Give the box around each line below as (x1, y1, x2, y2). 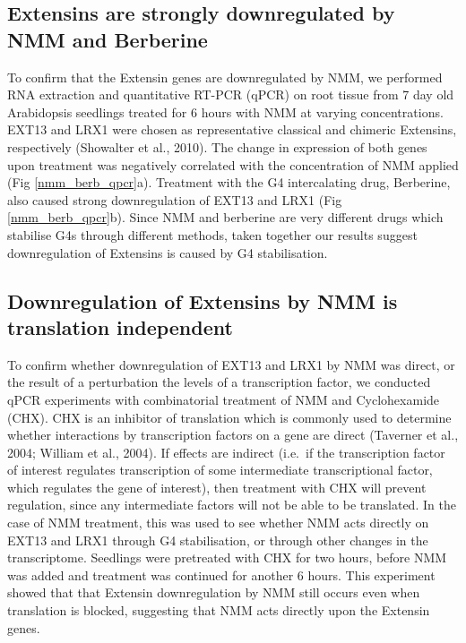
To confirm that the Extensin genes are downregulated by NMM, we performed (7, 67, 443, 86)
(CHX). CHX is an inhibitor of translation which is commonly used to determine (7, 407, 452, 426)
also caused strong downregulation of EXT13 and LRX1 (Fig (7, 190, 342, 209)
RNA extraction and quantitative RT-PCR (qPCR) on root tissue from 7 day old (7, 85, 454, 104)
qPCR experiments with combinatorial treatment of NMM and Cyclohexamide (7, 390, 440, 408)
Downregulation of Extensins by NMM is (7, 287, 398, 314)
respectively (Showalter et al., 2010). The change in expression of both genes (7, 137, 427, 156)
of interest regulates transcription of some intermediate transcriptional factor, (7, 460, 433, 479)
